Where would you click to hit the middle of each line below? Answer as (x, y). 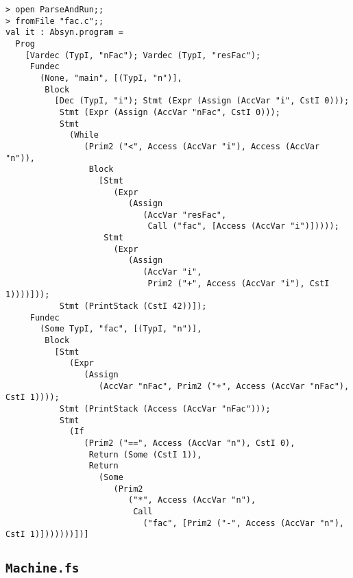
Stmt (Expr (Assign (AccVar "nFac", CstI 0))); (170, 112)
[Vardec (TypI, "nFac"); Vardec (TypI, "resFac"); (143, 55)
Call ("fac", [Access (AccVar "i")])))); (243, 226)
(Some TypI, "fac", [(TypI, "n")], (121, 329)
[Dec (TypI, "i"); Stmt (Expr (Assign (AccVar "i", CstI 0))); (202, 101)
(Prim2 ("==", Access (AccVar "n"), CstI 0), (190, 443)
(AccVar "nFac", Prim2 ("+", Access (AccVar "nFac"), (224, 386)
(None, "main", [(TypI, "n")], (111, 78)
